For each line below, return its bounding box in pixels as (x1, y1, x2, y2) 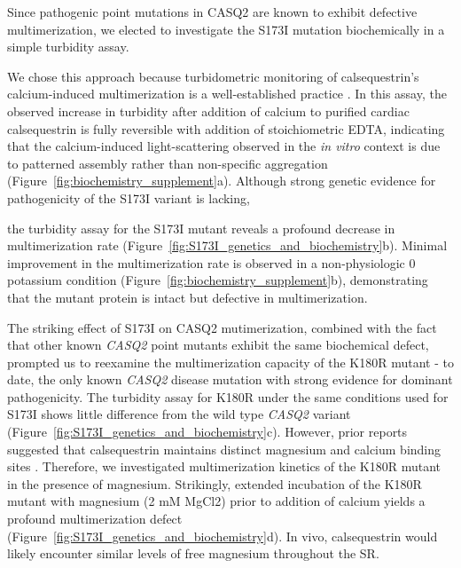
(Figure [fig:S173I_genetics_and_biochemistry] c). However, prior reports (7, 422, 408, 441)
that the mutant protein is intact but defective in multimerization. (7, 288, 368, 306)
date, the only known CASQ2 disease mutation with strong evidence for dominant (7, 370, 453, 389)
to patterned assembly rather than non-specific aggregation (7, 154, 328, 172)
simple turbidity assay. (7, 37, 129, 56)
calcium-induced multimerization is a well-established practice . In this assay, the (7, 84, 447, 103)
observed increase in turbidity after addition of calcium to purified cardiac (7, 101, 410, 120)
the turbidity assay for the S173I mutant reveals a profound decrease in (7, 218, 395, 237)
